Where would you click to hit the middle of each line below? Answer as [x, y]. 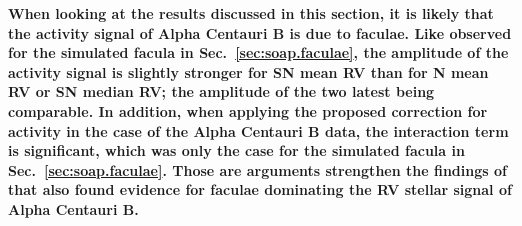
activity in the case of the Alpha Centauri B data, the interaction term [258, 130]
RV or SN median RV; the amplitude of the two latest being [221, 91]
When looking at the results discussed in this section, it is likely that [251, 13]
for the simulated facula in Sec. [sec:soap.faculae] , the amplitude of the [258, 52]
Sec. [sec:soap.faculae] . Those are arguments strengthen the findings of [257, 169]
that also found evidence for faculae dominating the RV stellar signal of [260, 189]
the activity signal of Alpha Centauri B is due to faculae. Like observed [260, 32]
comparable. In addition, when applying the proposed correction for [248, 110]
